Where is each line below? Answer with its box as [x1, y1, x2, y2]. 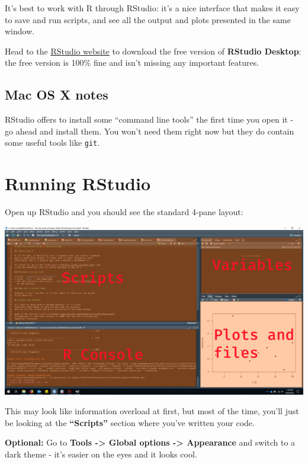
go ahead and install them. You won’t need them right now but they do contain [5, 124, 294, 137]
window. [5, 25, 35, 37]
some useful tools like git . [5, 136, 100, 149]
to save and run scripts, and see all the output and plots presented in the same [5, 13, 291, 25]
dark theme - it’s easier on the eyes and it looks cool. [5, 448, 197, 460]
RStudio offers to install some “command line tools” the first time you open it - [5, 113, 294, 126]
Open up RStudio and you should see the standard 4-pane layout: [5, 206, 243, 218]
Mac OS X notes [5, 85, 108, 104]
